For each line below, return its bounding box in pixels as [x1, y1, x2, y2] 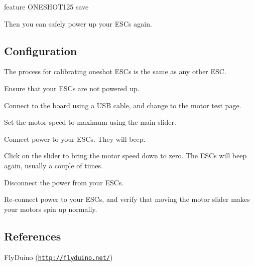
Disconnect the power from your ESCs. [4, 177, 124, 187]
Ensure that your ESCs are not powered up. [4, 83, 140, 93]
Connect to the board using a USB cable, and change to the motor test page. [4, 100, 241, 110]
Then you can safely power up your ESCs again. [4, 18, 152, 29]
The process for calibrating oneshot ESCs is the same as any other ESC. [4, 66, 226, 77]
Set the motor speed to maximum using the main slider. [4, 117, 176, 127]
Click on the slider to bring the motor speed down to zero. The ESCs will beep [4, 150, 247, 161]
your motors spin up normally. [4, 203, 97, 214]
